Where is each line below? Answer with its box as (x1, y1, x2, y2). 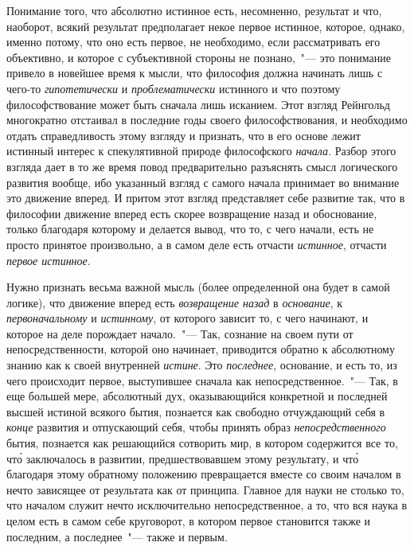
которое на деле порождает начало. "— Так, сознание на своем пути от (6, 325, 353, 341)
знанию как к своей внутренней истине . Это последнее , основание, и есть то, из (6, 357, 397, 373)
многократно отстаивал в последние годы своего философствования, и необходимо (6, 111, 408, 128)
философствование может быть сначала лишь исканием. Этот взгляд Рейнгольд (6, 96, 390, 112)
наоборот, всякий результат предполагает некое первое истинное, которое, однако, (6, 18, 405, 34)
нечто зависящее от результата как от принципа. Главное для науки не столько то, (6, 481, 404, 497)
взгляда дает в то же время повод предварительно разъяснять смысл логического (6, 158, 398, 174)
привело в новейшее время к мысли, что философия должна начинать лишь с (6, 64, 383, 81)
